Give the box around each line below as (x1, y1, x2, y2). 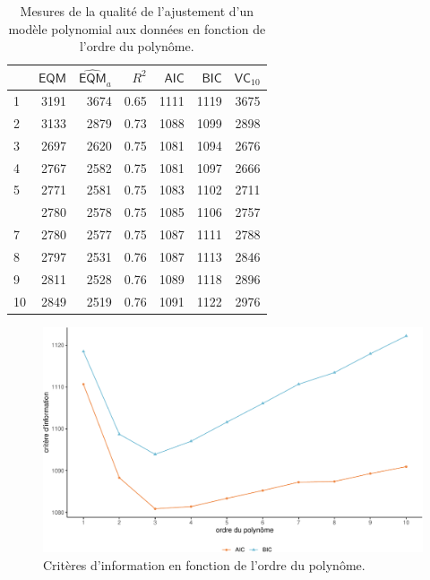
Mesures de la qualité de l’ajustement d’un (20, 2, 254, 20)
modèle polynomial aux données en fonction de (8, 19, 266, 38)
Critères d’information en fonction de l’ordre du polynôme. (43, 555, 365, 574)
